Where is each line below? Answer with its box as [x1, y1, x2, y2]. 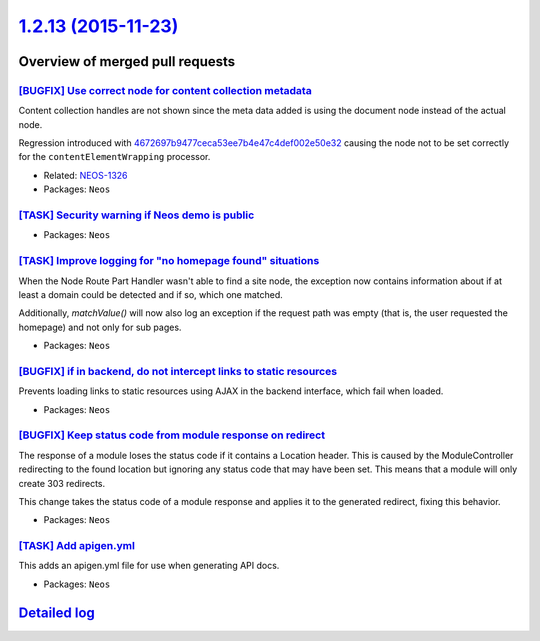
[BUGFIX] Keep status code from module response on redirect [18, 428, 325, 442]
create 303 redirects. [18, 477, 106, 489]
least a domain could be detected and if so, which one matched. [18, 288, 284, 300]
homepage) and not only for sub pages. [18, 321, 182, 333]
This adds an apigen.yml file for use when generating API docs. [18, 560, 280, 572]
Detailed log [18, 604, 95, 621]
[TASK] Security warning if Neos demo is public [18, 208, 255, 222]
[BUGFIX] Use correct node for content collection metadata [18, 83, 312, 97]
